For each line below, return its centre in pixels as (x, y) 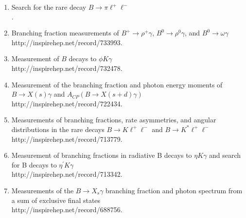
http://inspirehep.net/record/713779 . (67, 139)
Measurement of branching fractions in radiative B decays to (102, 155)
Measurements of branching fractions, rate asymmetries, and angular (114, 120)
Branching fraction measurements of (65, 33)
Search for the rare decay (49, 7)
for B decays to (34, 164)
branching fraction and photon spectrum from (174, 190)
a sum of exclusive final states (56, 200)
